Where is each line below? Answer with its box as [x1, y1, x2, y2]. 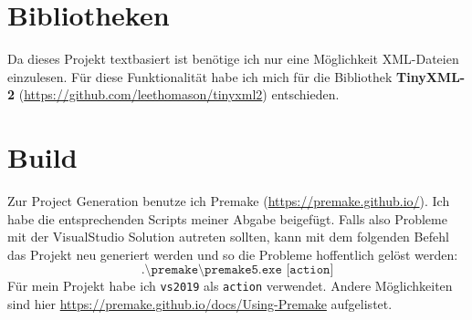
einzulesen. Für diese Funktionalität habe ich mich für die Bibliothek [7, 67, 393, 86]
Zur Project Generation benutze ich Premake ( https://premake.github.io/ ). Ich [7, 191, 450, 211]
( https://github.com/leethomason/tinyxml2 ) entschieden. [18, 85, 340, 104]
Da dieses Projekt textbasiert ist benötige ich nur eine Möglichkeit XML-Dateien [7, 49, 459, 68]
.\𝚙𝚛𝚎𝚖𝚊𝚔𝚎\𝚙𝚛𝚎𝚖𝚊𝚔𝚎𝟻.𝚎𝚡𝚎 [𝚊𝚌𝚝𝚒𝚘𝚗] [141, 263, 334, 277]
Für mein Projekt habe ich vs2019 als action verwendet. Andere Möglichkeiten [7, 276, 453, 295]
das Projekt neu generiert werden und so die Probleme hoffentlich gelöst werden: [7, 244, 458, 263]
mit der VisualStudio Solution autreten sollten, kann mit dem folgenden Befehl [7, 227, 449, 246]
